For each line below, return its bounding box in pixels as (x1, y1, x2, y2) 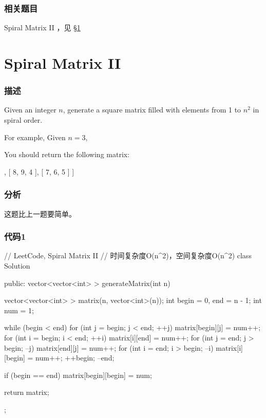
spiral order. (4, 115, 43, 125)
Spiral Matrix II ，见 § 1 (4, 22, 81, 33)
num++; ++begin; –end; (35, 352, 115, 363)
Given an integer (4, 104, 56, 115)
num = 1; (4, 305, 34, 315)
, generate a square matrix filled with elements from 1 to (63, 104, 241, 115)
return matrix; (4, 387, 49, 397)
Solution (4, 260, 30, 271)
